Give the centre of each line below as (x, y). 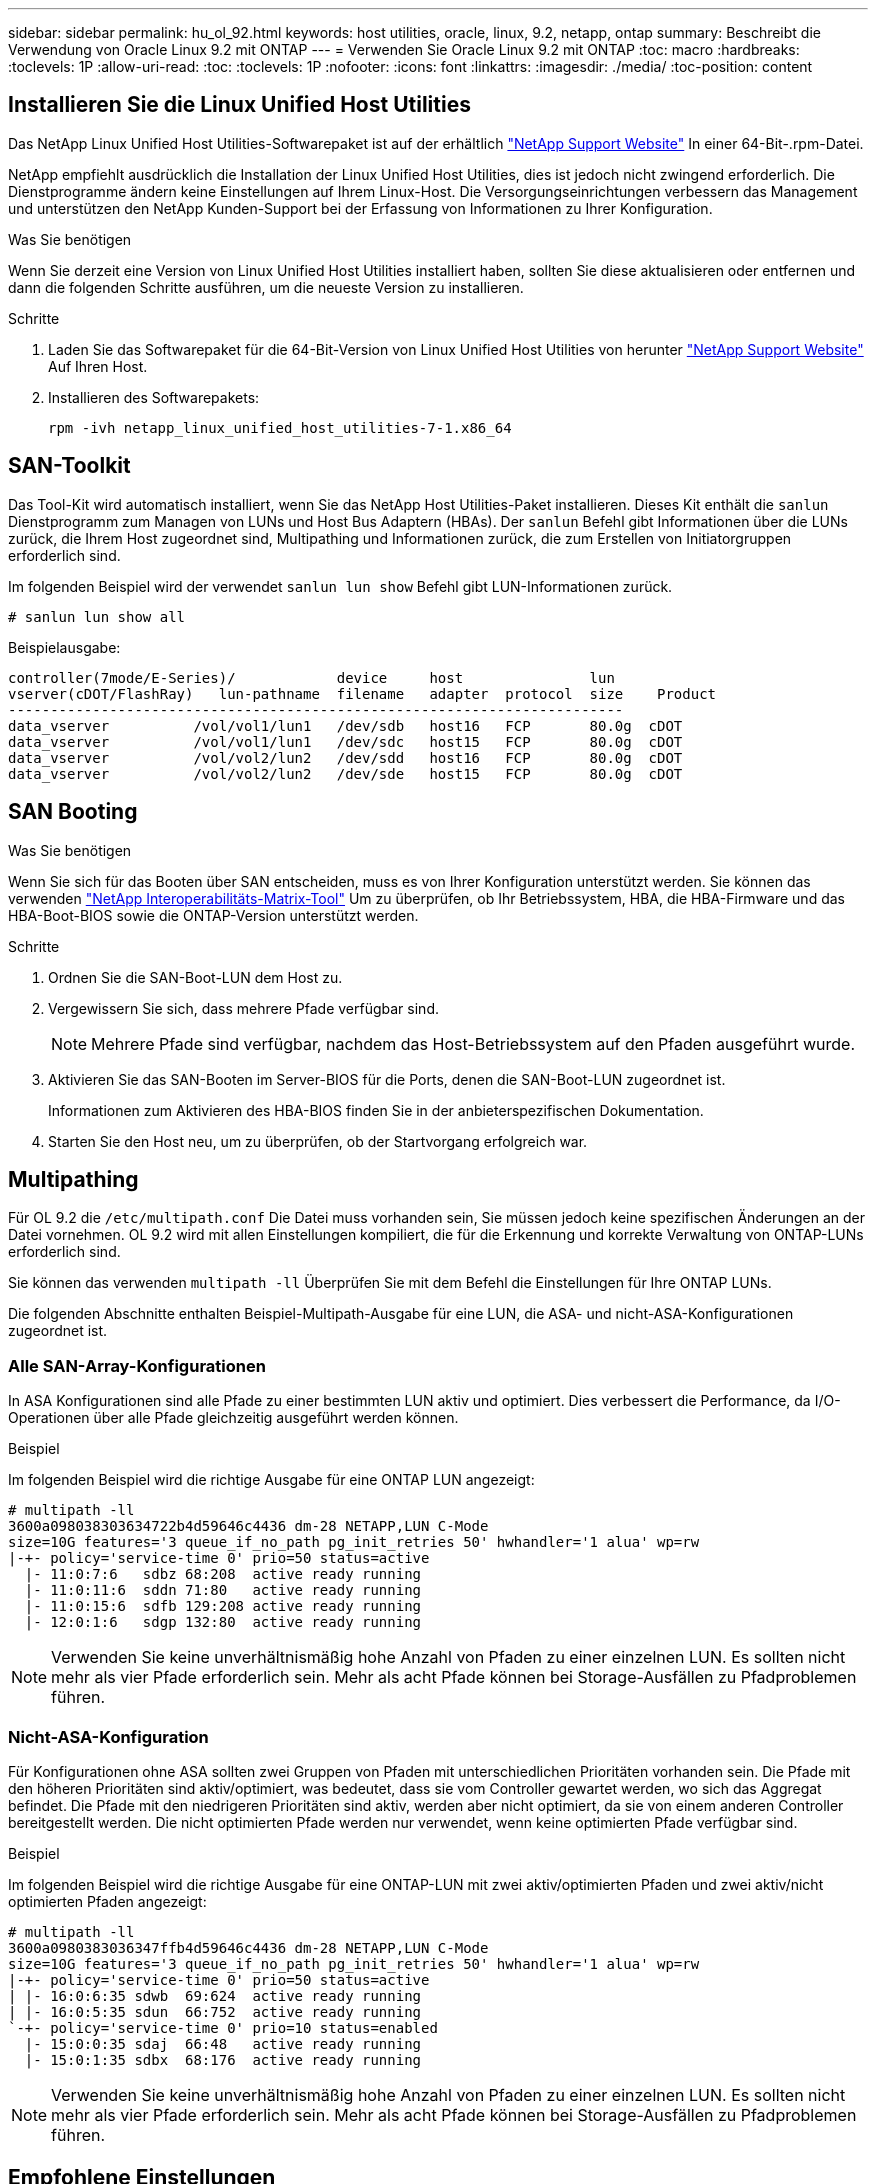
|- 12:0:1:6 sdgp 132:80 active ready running (223, 1622)
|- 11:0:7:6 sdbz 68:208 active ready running (223, 1574)
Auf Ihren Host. (98, 366)
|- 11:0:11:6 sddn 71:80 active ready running (223, 1590)
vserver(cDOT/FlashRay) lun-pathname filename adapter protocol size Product (362, 693)
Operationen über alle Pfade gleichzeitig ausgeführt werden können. (233, 1418)
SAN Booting (73, 812)
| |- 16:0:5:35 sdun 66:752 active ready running (215, 2011)
